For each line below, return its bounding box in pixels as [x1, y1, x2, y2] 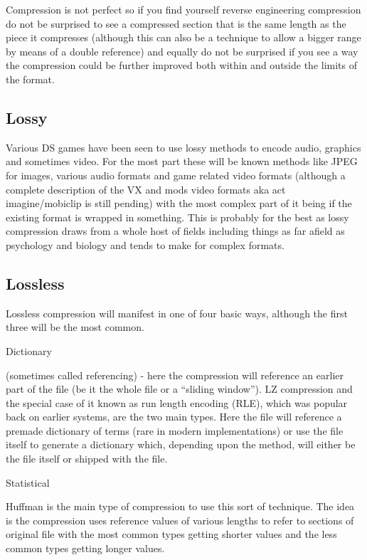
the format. [6, 71, 55, 86]
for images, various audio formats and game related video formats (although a [6, 167, 346, 182]
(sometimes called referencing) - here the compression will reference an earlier [6, 367, 344, 382]
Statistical [6, 475, 50, 490]
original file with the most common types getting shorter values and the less [6, 527, 337, 541]
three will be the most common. [6, 319, 144, 334]
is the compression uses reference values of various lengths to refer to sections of [6, 512, 354, 527]
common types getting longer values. [6, 541, 165, 556]
